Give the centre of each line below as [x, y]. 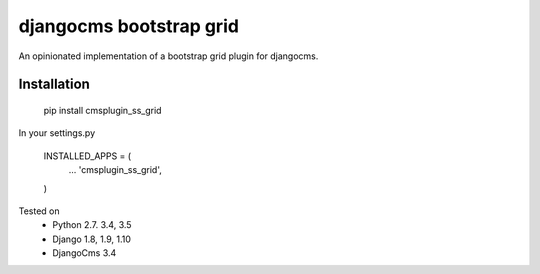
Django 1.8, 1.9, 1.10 [92, 239]
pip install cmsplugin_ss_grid [102, 110]
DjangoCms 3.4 [84, 253]
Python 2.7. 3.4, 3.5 [92, 225]
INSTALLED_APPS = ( [87, 156]
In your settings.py [56, 133]
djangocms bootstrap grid [129, 26]
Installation [54, 84]
